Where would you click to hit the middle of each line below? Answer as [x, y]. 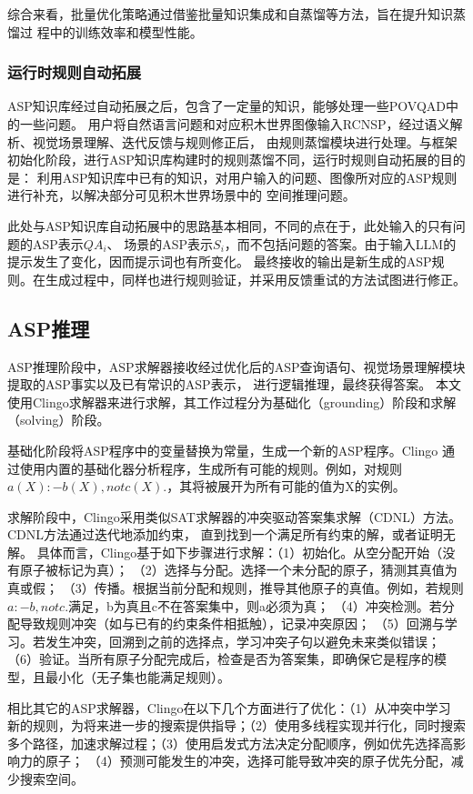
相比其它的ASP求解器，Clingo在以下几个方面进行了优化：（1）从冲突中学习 [229, 707]
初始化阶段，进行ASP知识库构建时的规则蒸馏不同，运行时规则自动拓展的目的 [236, 160]
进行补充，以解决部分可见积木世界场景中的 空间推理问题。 [181, 195]
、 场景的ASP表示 [160, 243]
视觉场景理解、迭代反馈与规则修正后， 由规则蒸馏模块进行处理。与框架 [245, 141]
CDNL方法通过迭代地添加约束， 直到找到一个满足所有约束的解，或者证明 [225, 534]
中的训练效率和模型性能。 [126, 31]
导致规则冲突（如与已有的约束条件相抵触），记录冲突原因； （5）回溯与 [232, 623]
